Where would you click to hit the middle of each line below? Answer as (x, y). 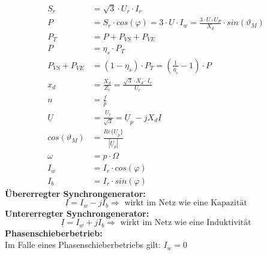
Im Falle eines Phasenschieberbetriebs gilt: (83, 245)
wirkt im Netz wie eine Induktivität (186, 223)
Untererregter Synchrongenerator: (77, 213)
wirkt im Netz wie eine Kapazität (186, 203)
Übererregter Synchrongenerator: (75, 193)
